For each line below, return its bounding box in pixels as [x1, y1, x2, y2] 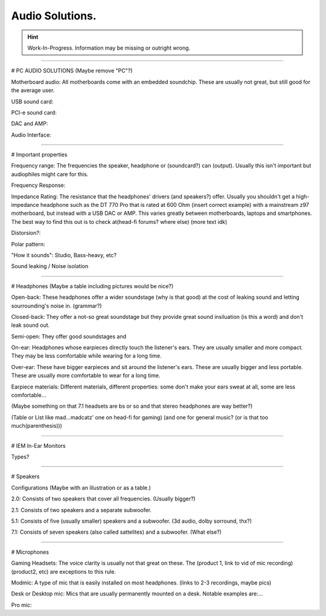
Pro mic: [11, 601, 32, 608]
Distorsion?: [11, 229, 41, 237]
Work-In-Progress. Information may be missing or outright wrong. [27, 44, 191, 51]
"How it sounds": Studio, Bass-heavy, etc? [11, 251, 117, 258]
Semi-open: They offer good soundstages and [11, 333, 127, 340]
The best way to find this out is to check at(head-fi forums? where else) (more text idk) [11, 218, 228, 225]
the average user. [11, 87, 55, 94]
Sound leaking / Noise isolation [11, 263, 89, 270]
